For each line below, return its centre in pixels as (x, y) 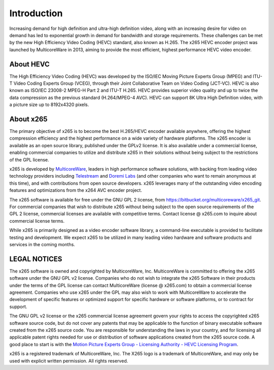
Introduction (36, 13)
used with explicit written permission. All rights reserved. (69, 361)
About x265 (28, 119)
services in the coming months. (42, 244)
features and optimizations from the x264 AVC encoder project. (76, 190)
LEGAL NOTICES (36, 259)
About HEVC (30, 64)
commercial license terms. (37, 221)
